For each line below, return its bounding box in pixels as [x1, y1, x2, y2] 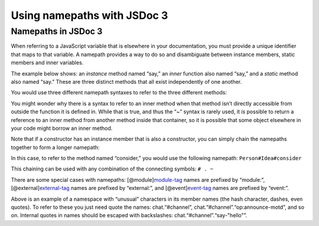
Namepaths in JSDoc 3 [11, 26, 103, 37]
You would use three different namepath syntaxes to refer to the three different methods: [11, 89, 227, 96]
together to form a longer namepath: [11, 143, 100, 150]
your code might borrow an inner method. [11, 125, 113, 132]
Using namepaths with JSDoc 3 [11, 9, 168, 22]
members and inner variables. [11, 59, 84, 66]
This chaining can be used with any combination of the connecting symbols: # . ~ [11, 165, 214, 172]
